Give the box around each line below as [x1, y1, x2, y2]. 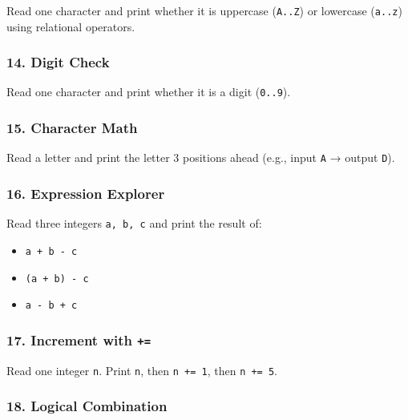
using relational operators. [6, 18, 135, 34]
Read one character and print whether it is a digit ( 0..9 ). [6, 83, 291, 100]
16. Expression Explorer [6, 183, 165, 203]
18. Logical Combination [6, 396, 168, 416]
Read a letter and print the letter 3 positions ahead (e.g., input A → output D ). [6, 149, 395, 166]
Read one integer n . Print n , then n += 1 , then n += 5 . [6, 361, 277, 378]
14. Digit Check [6, 52, 110, 72]
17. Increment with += [6, 329, 151, 349]
